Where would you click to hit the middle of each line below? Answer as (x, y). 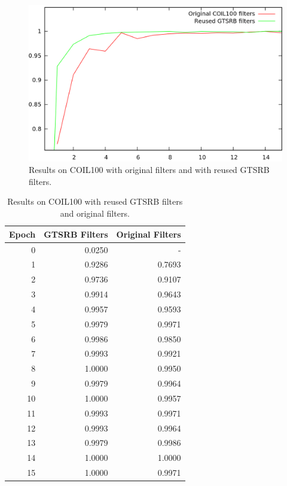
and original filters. (95, 213)
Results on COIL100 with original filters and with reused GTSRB (149, 170)
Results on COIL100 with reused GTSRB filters (95, 201)
